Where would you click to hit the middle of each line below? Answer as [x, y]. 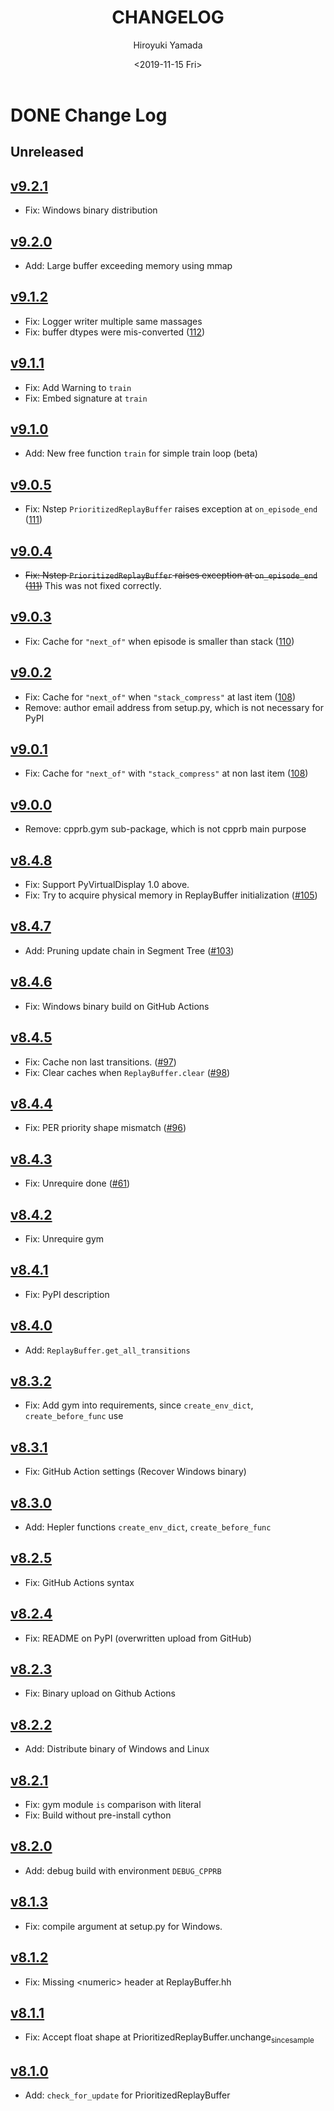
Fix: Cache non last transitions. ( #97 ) [100, 1062]
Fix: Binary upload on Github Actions [100, 1693]
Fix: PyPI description [67, 1294]
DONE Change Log [89, 115]
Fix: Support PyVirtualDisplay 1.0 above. [107, 885]
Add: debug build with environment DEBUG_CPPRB [123, 1870]
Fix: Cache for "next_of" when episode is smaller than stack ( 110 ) [159, 641]
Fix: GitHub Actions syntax [79, 1582]
